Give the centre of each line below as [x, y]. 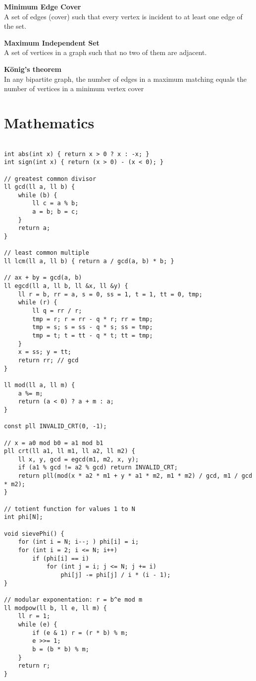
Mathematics [49, 122]
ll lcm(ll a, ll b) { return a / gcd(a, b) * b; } [89, 261]
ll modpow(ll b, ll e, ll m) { [55, 608]
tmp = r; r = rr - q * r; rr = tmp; [93, 319]
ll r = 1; [34, 616]
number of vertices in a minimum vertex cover [74, 88]
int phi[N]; [24, 517]
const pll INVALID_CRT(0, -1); [55, 426]
